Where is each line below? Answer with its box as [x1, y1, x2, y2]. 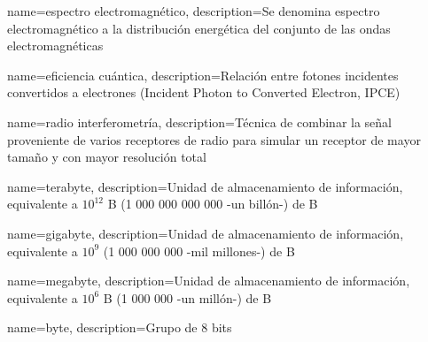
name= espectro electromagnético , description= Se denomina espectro [7, 2, 380, 19]
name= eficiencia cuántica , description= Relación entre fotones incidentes [7, 65, 399, 84]
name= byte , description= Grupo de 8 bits [7, 318, 232, 337]
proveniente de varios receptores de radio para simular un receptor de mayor [7, 130, 421, 148]
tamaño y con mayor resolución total [7, 148, 206, 166]
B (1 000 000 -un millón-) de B [103, 288, 272, 307]
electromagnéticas [7, 36, 104, 55]
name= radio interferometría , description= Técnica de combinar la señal [7, 112, 393, 131]
